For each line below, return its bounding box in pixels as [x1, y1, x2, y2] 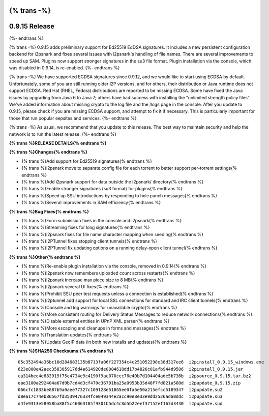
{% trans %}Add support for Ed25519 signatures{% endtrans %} [21, 158, 152, 164]
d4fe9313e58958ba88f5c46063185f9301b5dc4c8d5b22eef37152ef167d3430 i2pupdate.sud [18, 401, 223, 406]
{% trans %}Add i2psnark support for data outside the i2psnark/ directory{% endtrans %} [21, 178, 204, 184]
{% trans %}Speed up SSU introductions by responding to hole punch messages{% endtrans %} [21, 192, 217, 199]
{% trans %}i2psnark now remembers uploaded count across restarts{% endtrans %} [21, 270, 195, 276]
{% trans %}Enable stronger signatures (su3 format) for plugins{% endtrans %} [21, 186, 183, 192]
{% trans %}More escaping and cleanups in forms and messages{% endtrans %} [21, 325, 186, 331]
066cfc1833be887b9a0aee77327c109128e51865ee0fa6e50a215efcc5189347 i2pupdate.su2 [18, 386, 223, 392]
